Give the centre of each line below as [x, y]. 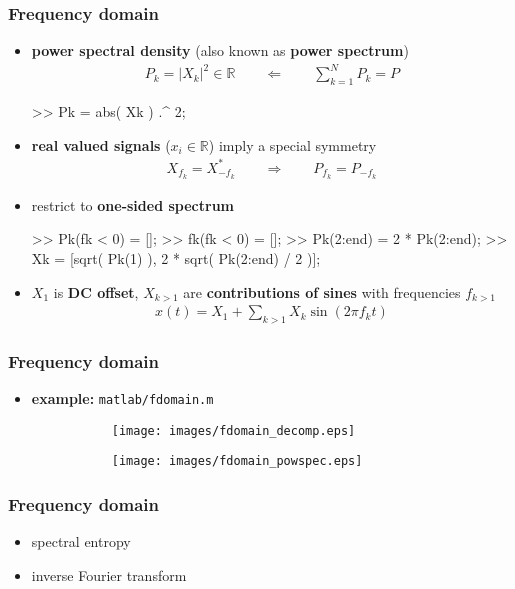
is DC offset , [96, 291]
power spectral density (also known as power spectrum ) [220, 50]
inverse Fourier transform [109, 574]
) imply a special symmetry [292, 144]
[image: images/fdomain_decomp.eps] [233, 430]
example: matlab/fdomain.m [122, 398]
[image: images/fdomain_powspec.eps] [237, 461]
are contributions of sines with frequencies [322, 291]
